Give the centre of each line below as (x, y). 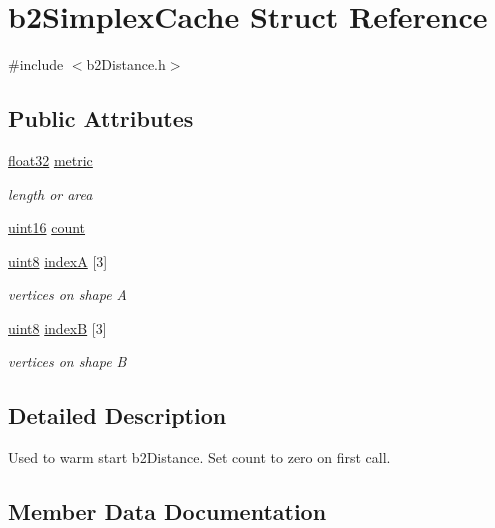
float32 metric (50, 159)
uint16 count (47, 227)
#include (36, 64)
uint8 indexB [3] (57, 327)
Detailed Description (117, 415)
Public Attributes (101, 118)
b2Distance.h (126, 64)
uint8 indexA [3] (58, 260)
